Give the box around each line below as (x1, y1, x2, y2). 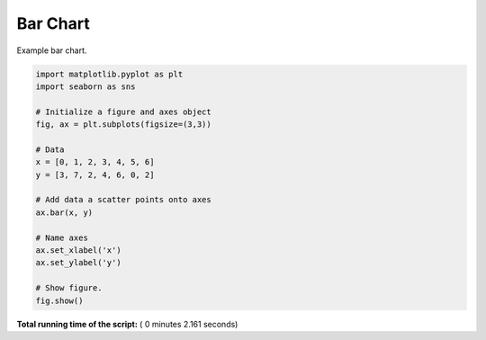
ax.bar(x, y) (35, 207, 94, 218)
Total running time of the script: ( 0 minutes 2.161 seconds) (16, 318, 238, 329)
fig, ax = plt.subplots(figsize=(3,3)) (35, 120, 211, 130)
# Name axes (35, 232, 89, 243)
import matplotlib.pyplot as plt (35, 68, 184, 79)
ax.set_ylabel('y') (35, 257, 121, 268)
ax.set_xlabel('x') (35, 246, 121, 255)
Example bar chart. (16, 45, 87, 56)
